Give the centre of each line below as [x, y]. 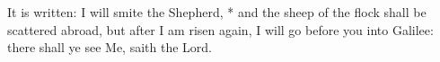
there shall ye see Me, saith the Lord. [110, 47]
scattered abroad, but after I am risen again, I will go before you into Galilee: [220, 29]
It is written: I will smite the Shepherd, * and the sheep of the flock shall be [217, 12]
